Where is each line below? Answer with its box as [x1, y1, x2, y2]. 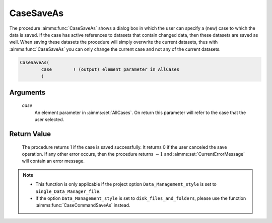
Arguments [9, 88, 46, 96]
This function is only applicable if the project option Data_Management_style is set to [35, 181, 217, 187]
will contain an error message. [22, 158, 85, 164]
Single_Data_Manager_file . [35, 188, 101, 194]
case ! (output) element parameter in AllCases [41, 67, 180, 72]
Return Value [9, 130, 51, 138]
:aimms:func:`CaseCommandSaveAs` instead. [35, 202, 130, 208]
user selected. [34, 117, 64, 123]
